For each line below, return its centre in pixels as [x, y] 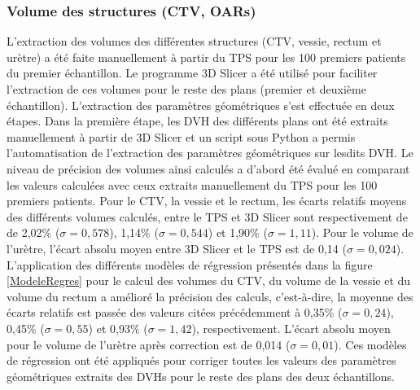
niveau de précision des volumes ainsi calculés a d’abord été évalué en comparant [208, 168]
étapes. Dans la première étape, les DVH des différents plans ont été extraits [197, 121]
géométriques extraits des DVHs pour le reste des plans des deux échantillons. [201, 376]
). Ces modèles [370, 344]
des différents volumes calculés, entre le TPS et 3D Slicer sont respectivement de [207, 216]
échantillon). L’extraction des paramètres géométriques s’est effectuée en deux [201, 105]
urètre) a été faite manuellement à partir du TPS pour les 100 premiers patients [206, 57]
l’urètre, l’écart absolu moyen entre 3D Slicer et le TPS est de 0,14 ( [177, 248]
